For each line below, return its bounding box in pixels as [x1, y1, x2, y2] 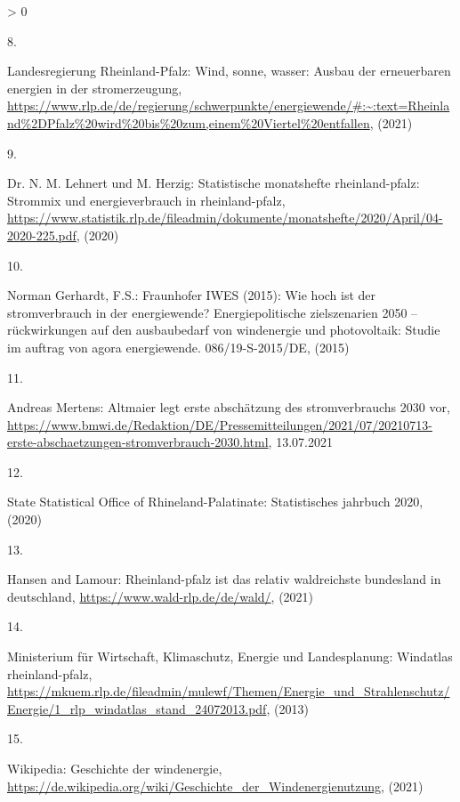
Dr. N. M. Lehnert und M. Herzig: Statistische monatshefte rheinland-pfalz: [7, 174, 420, 192]
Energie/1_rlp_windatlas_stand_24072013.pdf [7, 699, 267, 717]
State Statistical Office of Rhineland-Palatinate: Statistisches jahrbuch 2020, [7, 492, 424, 511]
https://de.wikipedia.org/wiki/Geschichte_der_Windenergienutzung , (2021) [7, 776, 424, 795]
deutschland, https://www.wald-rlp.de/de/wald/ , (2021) [7, 587, 314, 605]
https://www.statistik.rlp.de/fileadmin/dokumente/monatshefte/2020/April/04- [7, 208, 443, 227]
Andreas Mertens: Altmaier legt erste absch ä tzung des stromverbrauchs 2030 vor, [7, 398, 450, 417]
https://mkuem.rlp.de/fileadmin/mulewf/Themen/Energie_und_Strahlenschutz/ [7, 682, 450, 701]
